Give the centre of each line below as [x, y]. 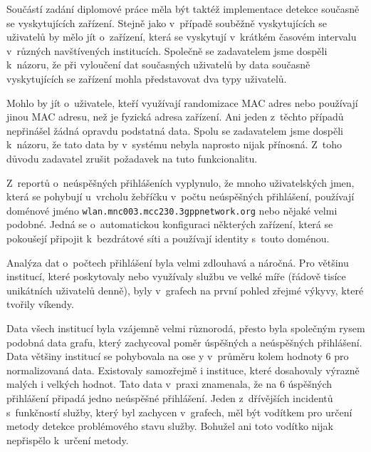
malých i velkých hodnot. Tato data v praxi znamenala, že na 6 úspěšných [169, 384]
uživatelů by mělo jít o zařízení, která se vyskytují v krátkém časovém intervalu [182, 37]
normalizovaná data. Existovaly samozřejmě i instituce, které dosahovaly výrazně [183, 370]
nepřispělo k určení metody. [68, 440]
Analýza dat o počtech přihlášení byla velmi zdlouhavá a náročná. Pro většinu [178, 262]
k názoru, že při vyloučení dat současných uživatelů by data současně [158, 65]
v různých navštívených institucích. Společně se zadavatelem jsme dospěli [167, 50]
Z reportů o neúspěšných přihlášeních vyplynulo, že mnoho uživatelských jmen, [181, 182]
